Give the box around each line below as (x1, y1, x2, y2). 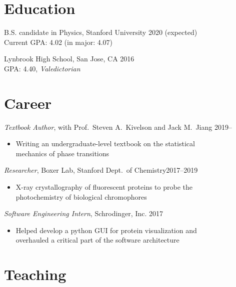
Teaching (4, 264, 66, 285)
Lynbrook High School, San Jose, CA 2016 (4, 53, 134, 64)
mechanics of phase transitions (15, 148, 109, 158)
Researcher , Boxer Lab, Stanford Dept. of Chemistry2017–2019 (4, 165, 198, 175)
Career (4, 92, 51, 113)
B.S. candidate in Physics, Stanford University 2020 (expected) (4, 27, 197, 37)
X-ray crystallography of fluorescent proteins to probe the (15, 182, 193, 192)
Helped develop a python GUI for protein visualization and (15, 225, 197, 235)
